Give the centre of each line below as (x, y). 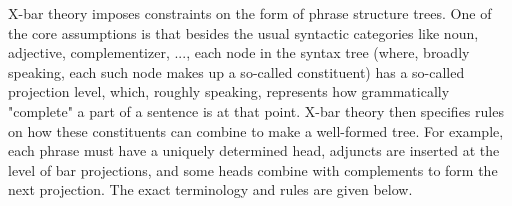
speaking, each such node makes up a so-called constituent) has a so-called (236, 71)
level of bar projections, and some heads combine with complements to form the (253, 169)
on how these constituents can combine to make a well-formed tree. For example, (256, 130)
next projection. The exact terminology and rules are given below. (210, 189)
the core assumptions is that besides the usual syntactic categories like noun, (243, 32)
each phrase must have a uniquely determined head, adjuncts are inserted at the (254, 150)
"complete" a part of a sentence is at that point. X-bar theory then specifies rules (256, 110)
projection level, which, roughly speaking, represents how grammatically (229, 91)
